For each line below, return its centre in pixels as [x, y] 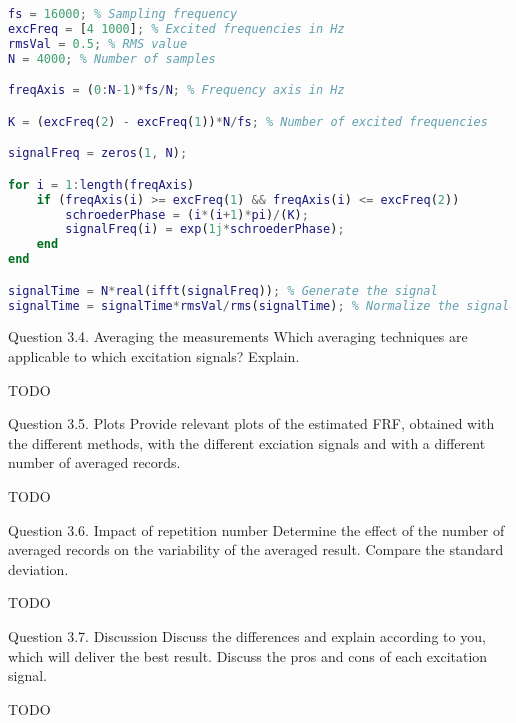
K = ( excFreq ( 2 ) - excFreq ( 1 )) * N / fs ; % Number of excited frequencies [248, 121]
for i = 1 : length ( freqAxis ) [101, 184]
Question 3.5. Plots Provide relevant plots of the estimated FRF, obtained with [251, 423]
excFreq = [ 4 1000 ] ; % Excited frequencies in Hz [176, 28]
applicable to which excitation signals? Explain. [154, 356]
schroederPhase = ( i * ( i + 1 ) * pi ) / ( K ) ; [187, 214]
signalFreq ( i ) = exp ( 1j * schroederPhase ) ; [205, 229]
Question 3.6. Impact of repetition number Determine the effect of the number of [256, 529]
